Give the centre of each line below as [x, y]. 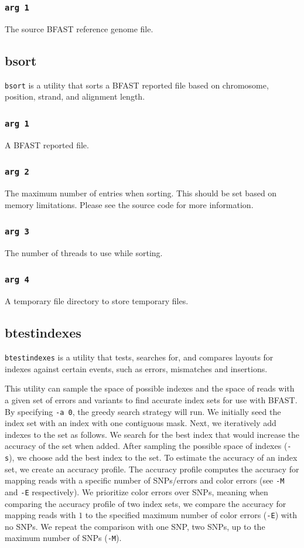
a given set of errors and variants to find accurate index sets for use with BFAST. [151, 399]
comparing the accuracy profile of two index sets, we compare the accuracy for [146, 503]
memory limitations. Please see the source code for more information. [129, 204]
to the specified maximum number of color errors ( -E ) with [191, 515]
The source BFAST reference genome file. [79, 28]
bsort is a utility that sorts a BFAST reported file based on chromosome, [137, 85]
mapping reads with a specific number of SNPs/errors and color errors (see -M [145, 480]
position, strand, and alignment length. [75, 96]
